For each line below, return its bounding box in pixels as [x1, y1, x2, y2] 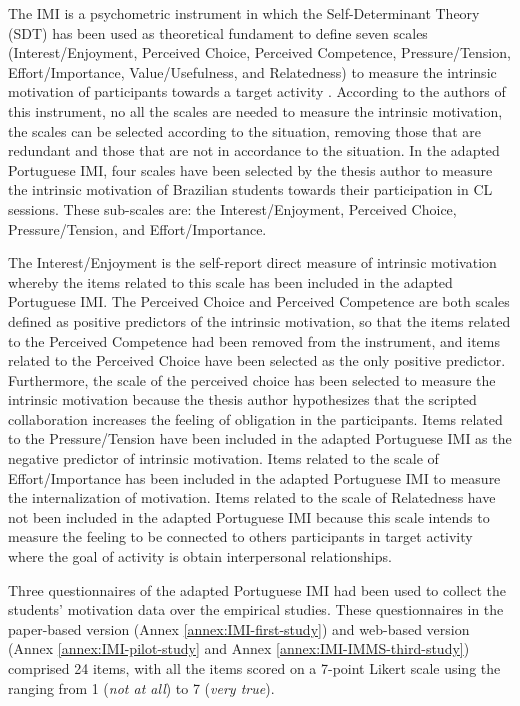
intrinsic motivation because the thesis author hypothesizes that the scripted [8, 389, 477, 410]
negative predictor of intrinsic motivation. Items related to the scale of [8, 448, 439, 469]
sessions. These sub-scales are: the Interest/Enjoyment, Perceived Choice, [8, 198, 457, 219]
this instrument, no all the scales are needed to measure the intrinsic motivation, [8, 100, 503, 121]
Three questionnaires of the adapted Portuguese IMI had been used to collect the [8, 579, 506, 600]
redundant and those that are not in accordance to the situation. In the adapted [8, 140, 500, 161]
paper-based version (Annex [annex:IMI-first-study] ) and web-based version [8, 618, 470, 639]
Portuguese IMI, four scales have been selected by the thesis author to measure [8, 159, 493, 180]
